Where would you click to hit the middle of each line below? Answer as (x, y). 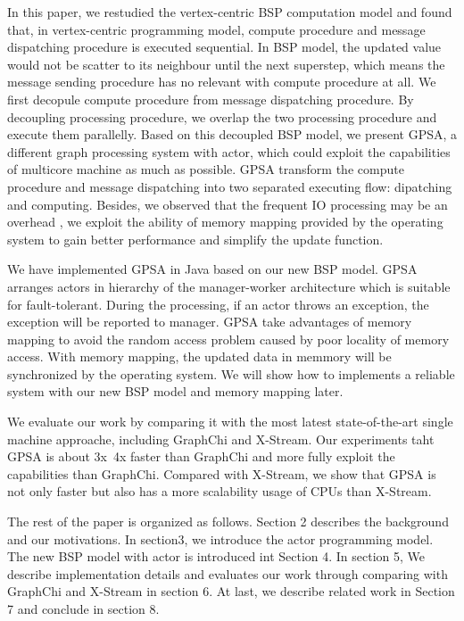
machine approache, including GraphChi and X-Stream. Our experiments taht (221, 439)
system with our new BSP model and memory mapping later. (175, 391)
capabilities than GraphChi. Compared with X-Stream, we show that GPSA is (222, 473)
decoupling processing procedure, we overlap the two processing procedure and (222, 116)
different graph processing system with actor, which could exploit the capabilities (229, 151)
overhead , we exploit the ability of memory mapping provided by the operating (225, 222)
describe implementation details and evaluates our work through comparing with (228, 573)
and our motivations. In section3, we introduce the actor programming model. (220, 538)
